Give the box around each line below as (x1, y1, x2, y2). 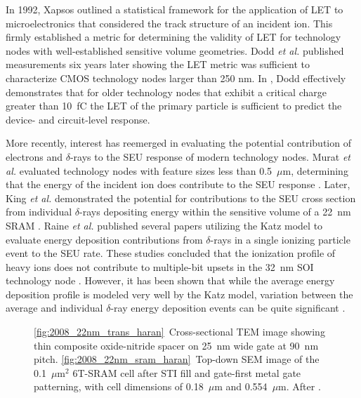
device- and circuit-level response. (6, 112, 150, 126)
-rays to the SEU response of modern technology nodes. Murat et (70, 149, 350, 164)
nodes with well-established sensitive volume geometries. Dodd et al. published (6, 43, 344, 58)
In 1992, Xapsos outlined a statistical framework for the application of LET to (6, 2, 343, 16)
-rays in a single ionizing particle (210, 232, 350, 246)
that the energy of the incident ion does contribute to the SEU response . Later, (6, 177, 350, 192)
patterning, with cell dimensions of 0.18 (34, 379, 204, 394)
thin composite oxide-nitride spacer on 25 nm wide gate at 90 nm (34, 338, 319, 352)
